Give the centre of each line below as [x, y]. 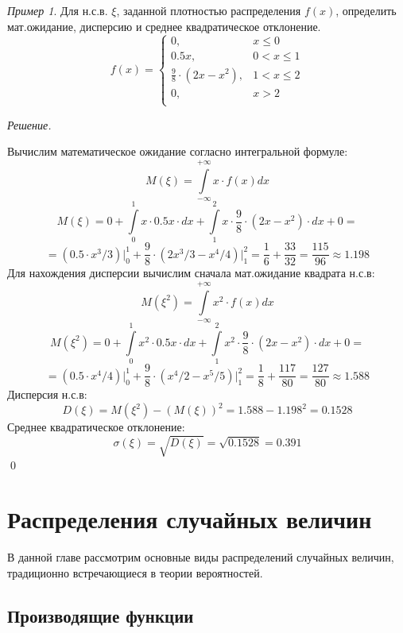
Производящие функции [101, 615]
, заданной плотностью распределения [209, 10]
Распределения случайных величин [190, 519]
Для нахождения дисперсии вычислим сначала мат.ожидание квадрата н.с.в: [191, 273]
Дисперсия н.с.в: [47, 394]
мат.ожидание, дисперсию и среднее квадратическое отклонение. [164, 26]
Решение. [29, 124]
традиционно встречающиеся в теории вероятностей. [135, 572]
